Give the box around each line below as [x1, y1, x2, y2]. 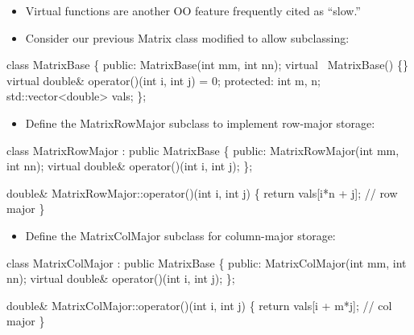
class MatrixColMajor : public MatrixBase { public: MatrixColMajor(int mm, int [6, 254, 407, 271]
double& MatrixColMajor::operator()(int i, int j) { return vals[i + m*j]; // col [6, 296, 392, 313]
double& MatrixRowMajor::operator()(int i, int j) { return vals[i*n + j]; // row [6, 184, 398, 201]
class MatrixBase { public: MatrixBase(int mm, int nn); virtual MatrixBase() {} [6, 56, 408, 73]
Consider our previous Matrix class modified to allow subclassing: [25, 29, 350, 46]
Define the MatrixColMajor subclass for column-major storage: [25, 227, 336, 243]
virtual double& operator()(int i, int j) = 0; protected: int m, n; [6, 71, 321, 88]
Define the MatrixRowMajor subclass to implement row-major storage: [25, 114, 375, 131]
